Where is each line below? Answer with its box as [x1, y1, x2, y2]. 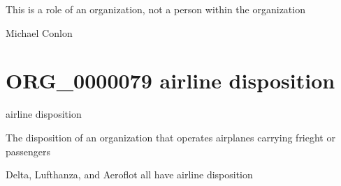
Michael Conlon [6, 25, 73, 40]
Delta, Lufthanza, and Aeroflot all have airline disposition [6, 167, 253, 182]
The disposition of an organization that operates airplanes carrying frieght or [6, 130, 335, 144]
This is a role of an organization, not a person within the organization [6, 2, 305, 16]
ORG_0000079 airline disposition [6, 66, 335, 95]
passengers [6, 144, 51, 158]
